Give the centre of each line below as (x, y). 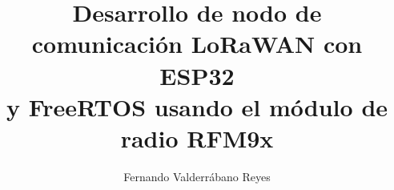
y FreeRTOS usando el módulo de (197, 106)
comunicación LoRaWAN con (197, 44)
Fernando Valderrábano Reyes (197, 176)
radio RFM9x (197, 137)
